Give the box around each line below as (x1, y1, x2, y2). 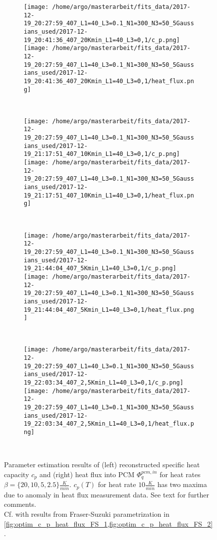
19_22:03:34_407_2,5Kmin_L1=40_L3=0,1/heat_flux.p (24, 420, 194, 428)
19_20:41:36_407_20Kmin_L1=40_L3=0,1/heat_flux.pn (24, 77, 194, 85)
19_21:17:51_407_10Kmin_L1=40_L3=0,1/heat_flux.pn (24, 192, 194, 199)
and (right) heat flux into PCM (39, 469, 135, 479)
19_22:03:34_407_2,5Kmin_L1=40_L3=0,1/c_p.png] (24, 379, 184, 387)
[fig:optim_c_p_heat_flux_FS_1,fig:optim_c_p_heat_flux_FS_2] (4, 518, 213, 529)
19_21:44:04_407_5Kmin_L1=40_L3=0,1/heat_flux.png (24, 306, 194, 313)
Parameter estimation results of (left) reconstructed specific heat (4, 459, 200, 470)
